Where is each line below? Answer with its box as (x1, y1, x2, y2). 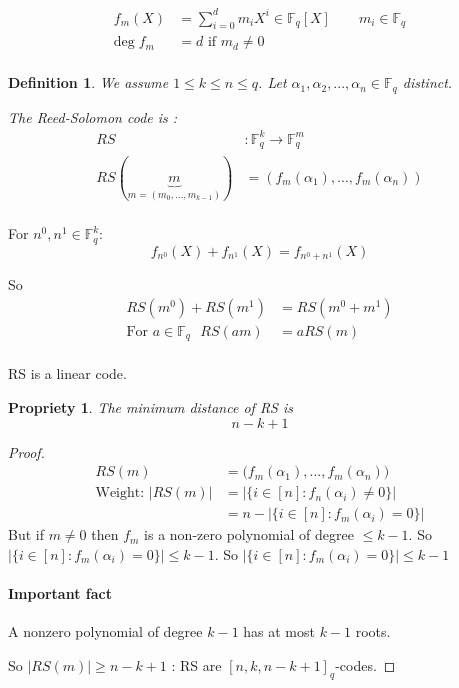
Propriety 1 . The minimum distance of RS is (8, 397, 293, 418)
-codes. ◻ (335, 654, 396, 675)
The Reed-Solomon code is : (8, 106, 178, 127)
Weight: (95, 486, 145, 501)
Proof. (8, 441, 45, 462)
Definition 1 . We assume (8, 72, 169, 93)
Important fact (8, 583, 112, 604)
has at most (243, 621, 315, 642)
